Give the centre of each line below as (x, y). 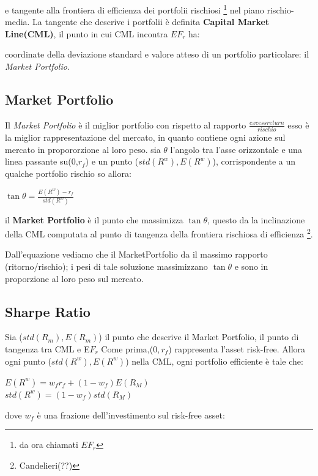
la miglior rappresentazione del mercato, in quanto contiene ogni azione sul (145, 137)
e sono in (251, 266)
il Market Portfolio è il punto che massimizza (94, 219)
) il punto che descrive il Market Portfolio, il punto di (199, 337)
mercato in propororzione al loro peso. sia (83, 149)
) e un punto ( (112, 161)
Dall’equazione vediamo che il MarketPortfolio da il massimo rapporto (136, 254)
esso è (298, 125)
